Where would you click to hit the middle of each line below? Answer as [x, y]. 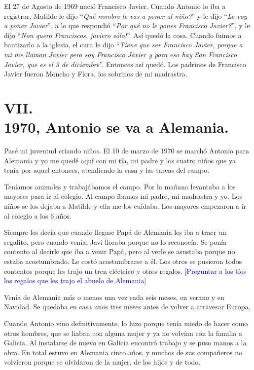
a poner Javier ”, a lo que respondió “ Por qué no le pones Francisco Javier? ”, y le [127, 25]
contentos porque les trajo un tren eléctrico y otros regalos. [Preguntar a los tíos [125, 271]
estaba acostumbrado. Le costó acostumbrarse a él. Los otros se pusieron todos [123, 261]
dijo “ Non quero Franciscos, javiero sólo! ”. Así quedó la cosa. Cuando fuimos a [123, 35]
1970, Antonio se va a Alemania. [116, 127]
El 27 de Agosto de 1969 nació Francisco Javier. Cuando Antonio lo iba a [115, 6]
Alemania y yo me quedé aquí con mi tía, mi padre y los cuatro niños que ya [120, 160]
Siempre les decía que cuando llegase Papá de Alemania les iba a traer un [115, 232]
